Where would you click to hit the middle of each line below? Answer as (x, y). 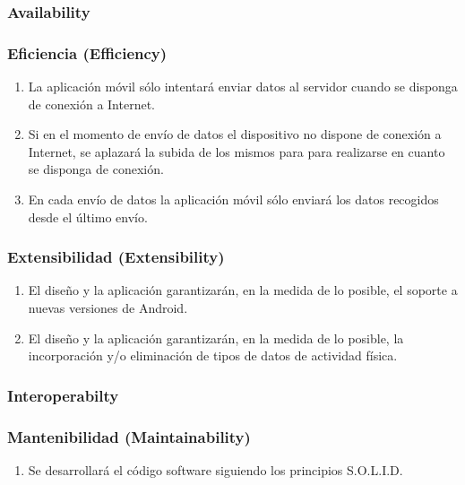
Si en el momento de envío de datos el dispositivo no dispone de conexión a (235, 134)
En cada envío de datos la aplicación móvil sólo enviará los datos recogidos (233, 199)
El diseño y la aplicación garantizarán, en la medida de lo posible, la (216, 338)
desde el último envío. (88, 217)
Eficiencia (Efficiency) (87, 52)
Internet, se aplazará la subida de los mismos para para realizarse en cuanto (237, 151)
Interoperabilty (63, 395)
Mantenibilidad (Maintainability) (129, 436)
